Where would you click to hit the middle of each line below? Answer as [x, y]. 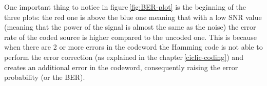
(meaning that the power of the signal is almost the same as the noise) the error [130, 27]
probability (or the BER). [45, 77]
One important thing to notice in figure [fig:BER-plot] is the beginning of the [125, 7]
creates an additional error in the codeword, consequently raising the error [121, 67]
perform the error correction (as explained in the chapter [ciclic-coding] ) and [124, 57]
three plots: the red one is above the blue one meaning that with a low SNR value [133, 17]
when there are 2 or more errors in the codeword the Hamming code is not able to [133, 47]
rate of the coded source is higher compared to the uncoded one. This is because [131, 37]
